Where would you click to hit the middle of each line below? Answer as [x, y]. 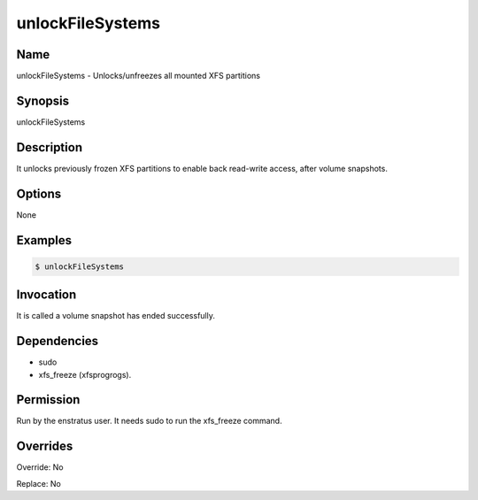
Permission [48, 400]
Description [50, 147]
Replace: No [39, 483]
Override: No [40, 467]
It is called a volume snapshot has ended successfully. [116, 316]
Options [39, 193]
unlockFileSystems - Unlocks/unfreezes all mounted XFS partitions [139, 76]
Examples [44, 240]
